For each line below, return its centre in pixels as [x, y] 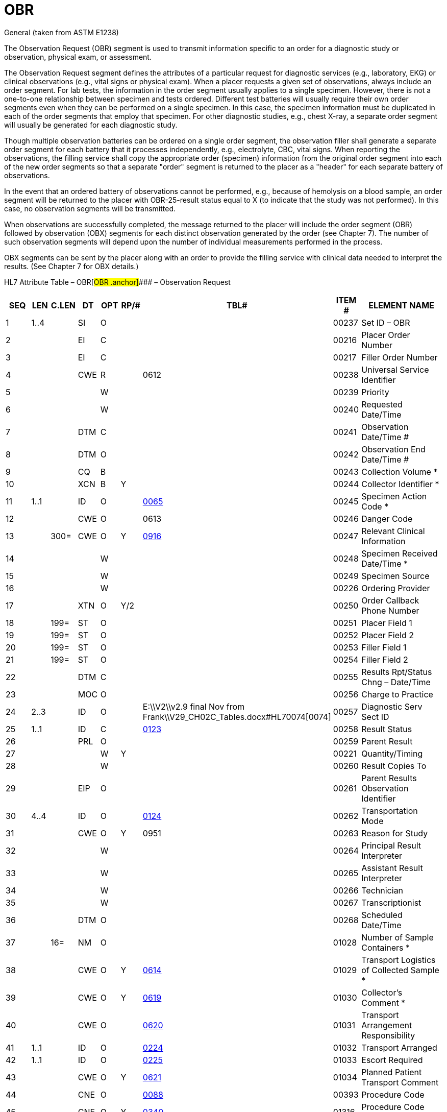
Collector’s [382, 992]
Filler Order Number [400, 357]
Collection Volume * [400, 472]
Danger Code [387, 518]
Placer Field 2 [388, 635]
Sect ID [375, 717]
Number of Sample [398, 937]
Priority [375, 392]
